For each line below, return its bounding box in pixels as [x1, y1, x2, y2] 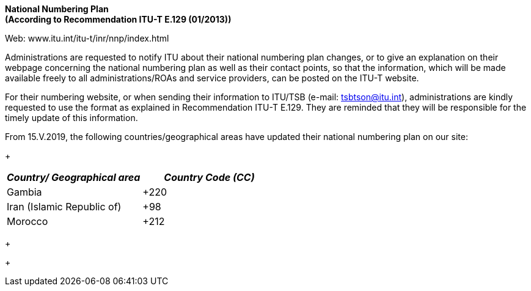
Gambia [7, 186, 42, 198]
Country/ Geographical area [7, 171, 141, 183]
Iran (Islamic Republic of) [7, 201, 122, 213]
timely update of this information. [5, 112, 138, 123]
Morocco [7, 215, 48, 227]
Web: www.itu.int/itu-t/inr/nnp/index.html [5, 33, 169, 43]
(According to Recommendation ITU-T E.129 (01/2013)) [5, 14, 232, 24]
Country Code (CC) [164, 171, 255, 183]
